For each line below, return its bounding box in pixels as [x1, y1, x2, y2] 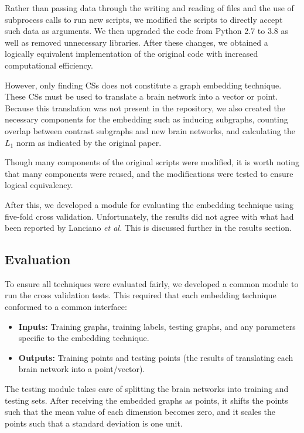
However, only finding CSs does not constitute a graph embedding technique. [5, 79, 282, 91]
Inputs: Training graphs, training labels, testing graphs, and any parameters [18, 320, 296, 332]
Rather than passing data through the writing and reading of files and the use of [5, 2, 294, 13]
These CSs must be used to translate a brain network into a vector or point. [5, 90, 278, 103]
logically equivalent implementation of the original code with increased [5, 47, 258, 60]
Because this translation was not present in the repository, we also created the [5, 101, 285, 114]
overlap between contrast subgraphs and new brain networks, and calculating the [5, 124, 295, 137]
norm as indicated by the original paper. [16, 136, 162, 148]
